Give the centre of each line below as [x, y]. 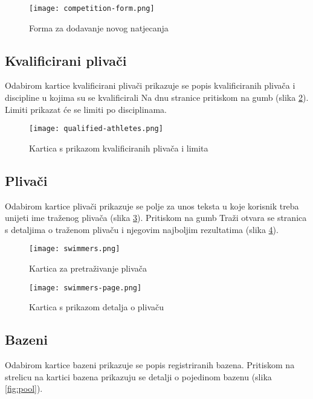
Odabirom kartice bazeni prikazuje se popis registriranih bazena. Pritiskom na [150, 365]
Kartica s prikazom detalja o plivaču [96, 307]
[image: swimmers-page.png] [86, 288]
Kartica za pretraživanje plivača [88, 268]
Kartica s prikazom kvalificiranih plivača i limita [119, 148]
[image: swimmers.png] [75, 249]
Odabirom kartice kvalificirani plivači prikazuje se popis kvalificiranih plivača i [150, 85]
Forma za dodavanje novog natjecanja [99, 27]
